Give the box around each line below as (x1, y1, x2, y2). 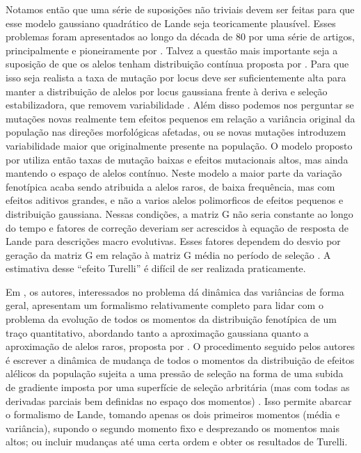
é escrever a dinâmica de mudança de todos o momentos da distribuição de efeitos (6, 352, 355, 367)
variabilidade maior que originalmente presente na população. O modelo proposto (6, 138, 353, 152)
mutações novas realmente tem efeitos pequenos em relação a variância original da (6, 111, 355, 125)
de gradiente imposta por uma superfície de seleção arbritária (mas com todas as (6, 380, 350, 395)
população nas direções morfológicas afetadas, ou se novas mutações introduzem (6, 125, 346, 139)
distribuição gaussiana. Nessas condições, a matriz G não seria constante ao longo (6, 206, 353, 221)
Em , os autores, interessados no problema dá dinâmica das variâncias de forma (6, 284, 344, 299)
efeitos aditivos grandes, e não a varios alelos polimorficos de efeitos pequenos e (6, 193, 344, 207)
